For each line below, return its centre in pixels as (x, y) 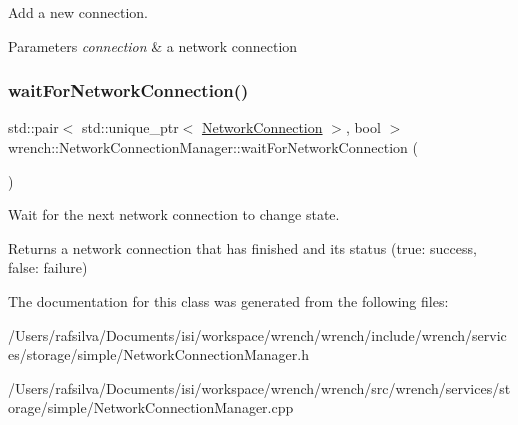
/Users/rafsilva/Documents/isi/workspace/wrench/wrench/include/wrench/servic (257, 334)
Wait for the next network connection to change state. (174, 214)
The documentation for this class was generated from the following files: (228, 300)
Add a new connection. (78, 12)
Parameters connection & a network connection (153, 45)
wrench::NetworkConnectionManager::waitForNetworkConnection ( (213, 147)
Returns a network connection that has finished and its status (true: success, (242, 247)
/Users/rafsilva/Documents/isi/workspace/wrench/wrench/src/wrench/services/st (259, 387)
